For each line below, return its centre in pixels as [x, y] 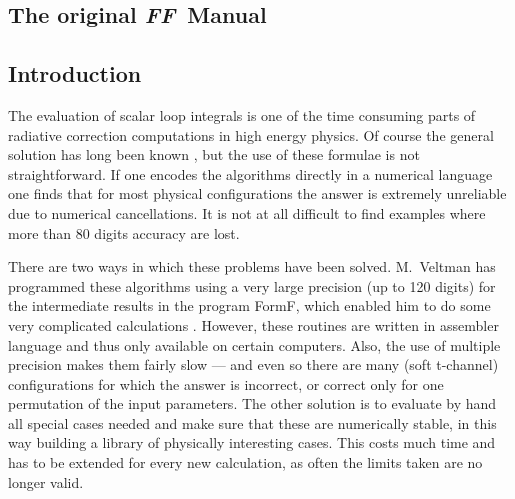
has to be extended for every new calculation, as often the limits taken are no [245, 462]
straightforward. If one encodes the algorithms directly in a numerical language [250, 173]
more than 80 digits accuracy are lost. [124, 232]
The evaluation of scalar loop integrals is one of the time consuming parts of [242, 114]
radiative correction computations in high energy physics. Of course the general [251, 134]
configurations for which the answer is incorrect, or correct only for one [226, 383]
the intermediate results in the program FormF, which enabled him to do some [249, 305]
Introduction [75, 73]
